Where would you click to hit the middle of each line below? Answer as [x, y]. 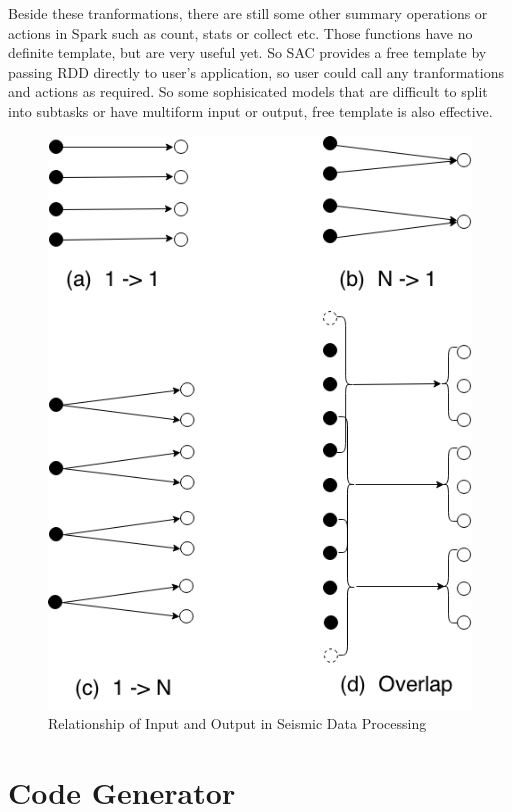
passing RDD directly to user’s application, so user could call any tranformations [256, 71]
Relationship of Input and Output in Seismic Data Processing [237, 723]
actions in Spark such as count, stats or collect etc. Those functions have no [240, 32]
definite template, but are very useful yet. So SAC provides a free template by [247, 52]
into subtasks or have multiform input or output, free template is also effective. [250, 110]
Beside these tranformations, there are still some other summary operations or [248, 13]
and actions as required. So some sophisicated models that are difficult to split [248, 91]
